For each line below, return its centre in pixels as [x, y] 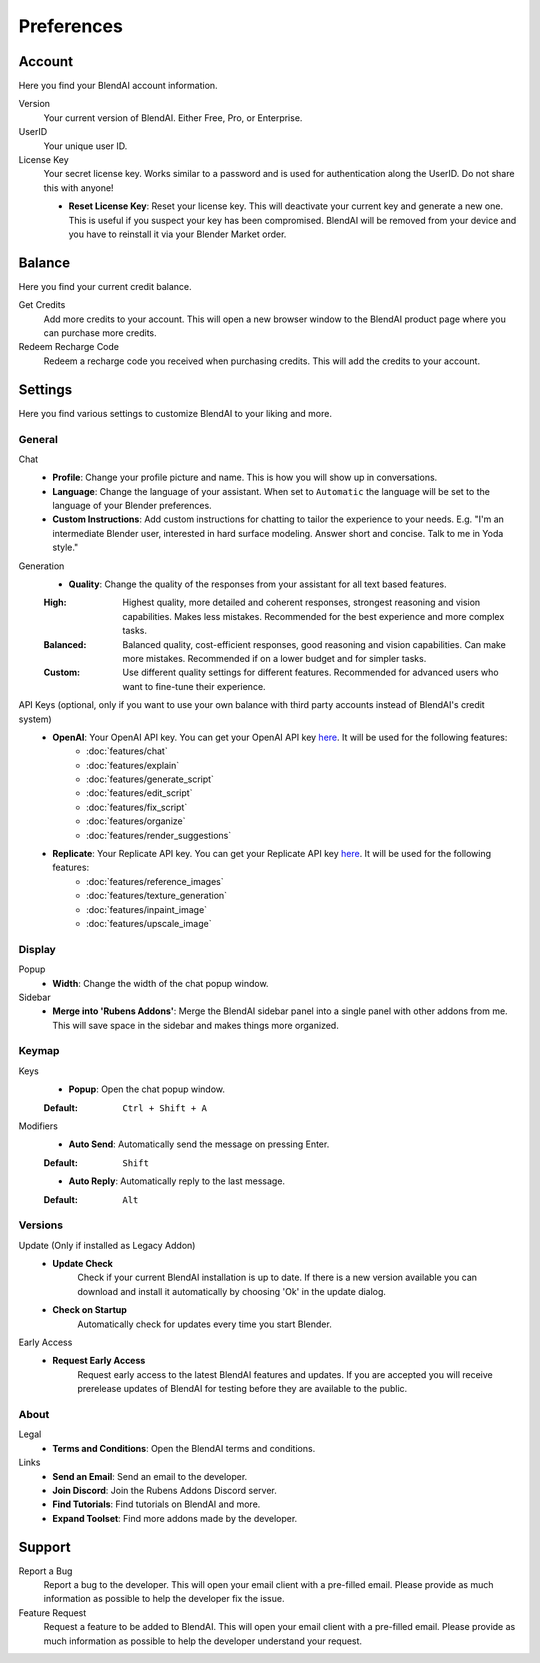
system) [35, 719]
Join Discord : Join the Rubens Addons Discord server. [164, 1490]
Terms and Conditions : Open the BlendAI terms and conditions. [184, 1448]
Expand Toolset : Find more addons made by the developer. [175, 1518]
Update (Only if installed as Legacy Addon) [107, 1245]
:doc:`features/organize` [136, 821]
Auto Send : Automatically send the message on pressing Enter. [199, 1144]
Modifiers [38, 1126]
